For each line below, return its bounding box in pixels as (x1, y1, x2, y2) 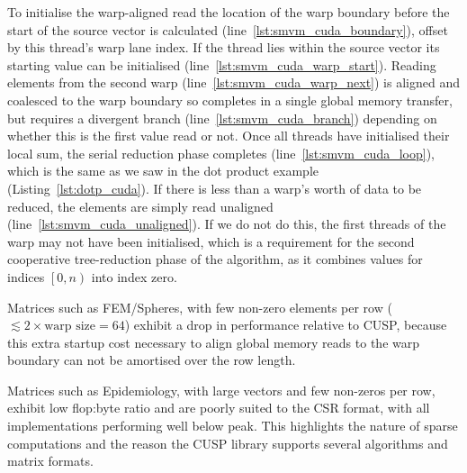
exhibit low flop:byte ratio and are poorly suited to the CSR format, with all (7, 398, 430, 417)
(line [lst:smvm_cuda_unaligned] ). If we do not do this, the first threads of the (7, 214, 446, 233)
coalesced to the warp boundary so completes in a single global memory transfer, (7, 90, 453, 109)
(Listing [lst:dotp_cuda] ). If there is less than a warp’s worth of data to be (7, 178, 422, 197)
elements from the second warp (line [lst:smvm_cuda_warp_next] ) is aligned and (7, 73, 460, 92)
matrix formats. (7, 451, 94, 470)
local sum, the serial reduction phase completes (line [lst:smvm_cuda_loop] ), (7, 143, 435, 162)
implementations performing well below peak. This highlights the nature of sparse (7, 416, 458, 435)
